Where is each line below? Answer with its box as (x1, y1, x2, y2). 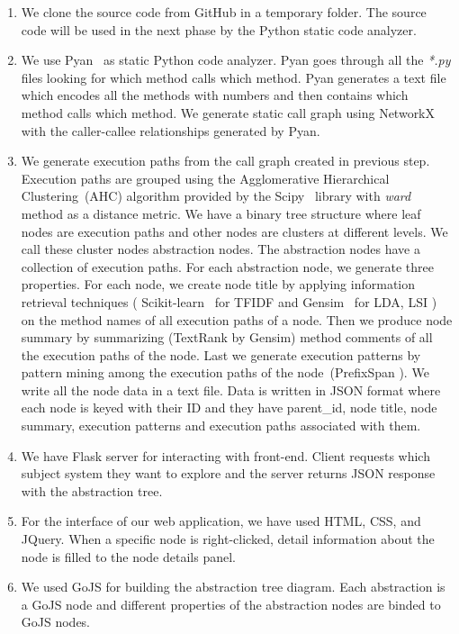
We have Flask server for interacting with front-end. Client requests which (21, 446, 430, 465)
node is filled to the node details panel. (21, 547, 236, 566)
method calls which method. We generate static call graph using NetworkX (21, 103, 436, 122)
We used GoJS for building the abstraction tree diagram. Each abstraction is (21, 577, 445, 596)
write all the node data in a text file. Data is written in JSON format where (21, 380, 441, 399)
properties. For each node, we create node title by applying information (21, 275, 416, 294)
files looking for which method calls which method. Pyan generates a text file (21, 68, 446, 86)
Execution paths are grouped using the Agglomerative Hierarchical (21, 168, 390, 187)
